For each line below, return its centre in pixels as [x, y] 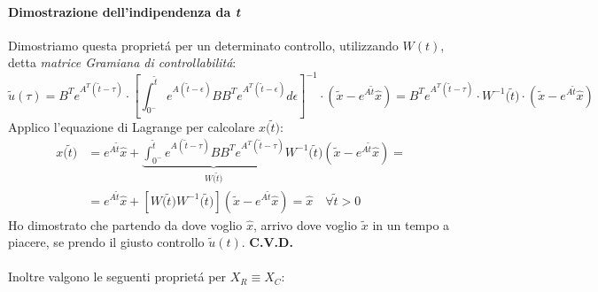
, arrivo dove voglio [305, 224]
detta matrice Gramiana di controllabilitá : [122, 62]
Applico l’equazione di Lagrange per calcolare [132, 126]
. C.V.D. [267, 242]
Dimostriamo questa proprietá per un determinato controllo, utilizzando [203, 45]
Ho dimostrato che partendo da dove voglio [125, 224]
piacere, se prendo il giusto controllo [106, 242]
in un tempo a [411, 224]
